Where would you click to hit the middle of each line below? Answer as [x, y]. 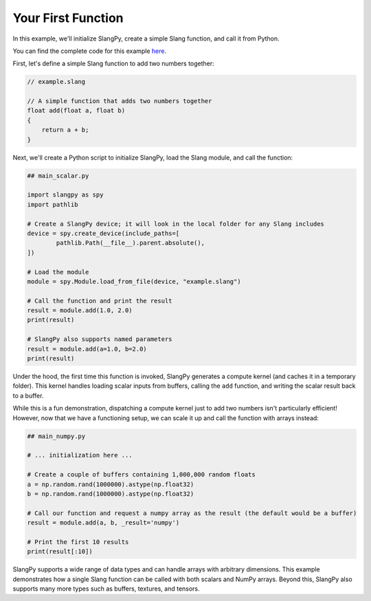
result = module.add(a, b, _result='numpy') [103, 523]
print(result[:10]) [60, 551]
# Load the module [58, 272]
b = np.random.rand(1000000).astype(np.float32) [111, 494]
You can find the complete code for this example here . [90, 51]
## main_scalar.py [58, 176]
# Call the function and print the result [100, 300]
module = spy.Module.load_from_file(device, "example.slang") [134, 281]
